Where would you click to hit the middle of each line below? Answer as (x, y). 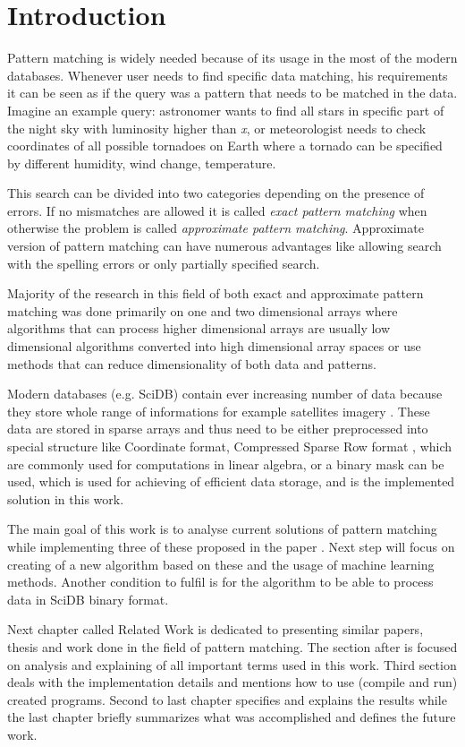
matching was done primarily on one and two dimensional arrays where (203, 310)
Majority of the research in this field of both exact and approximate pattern (216, 293)
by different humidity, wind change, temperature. (142, 163)
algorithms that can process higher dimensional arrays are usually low (199, 328)
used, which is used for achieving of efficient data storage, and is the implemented (231, 481)
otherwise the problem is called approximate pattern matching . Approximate (216, 228)
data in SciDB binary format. (88, 599)
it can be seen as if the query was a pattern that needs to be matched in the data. (232, 93)
